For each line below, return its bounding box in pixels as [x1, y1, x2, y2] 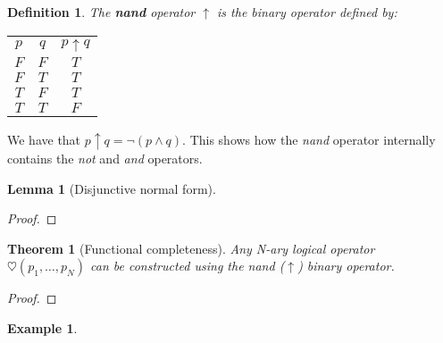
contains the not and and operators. [7, 149, 203, 168]
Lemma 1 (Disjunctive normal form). [7, 179, 216, 197]
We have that [7, 130, 81, 148]
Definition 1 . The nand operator [7, 3, 196, 21]
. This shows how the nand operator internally [182, 130, 436, 148]
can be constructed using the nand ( [90, 256, 285, 275]
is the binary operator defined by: [217, 3, 397, 21]
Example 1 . [7, 319, 78, 338]
